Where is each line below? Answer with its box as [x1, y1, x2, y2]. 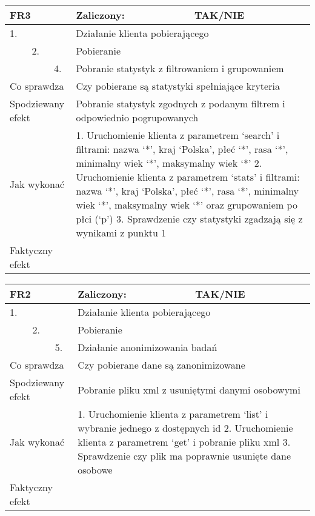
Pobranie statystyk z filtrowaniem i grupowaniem [76, 61, 284, 75]
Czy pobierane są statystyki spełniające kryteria [76, 79, 280, 93]
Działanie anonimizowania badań [78, 340, 217, 354]
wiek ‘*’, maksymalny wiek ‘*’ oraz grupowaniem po [76, 198, 297, 212]
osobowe [78, 463, 113, 477]
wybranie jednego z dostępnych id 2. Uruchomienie [78, 421, 293, 435]
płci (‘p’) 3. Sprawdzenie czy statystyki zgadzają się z [76, 212, 303, 226]
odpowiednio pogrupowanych [76, 110, 199, 124]
